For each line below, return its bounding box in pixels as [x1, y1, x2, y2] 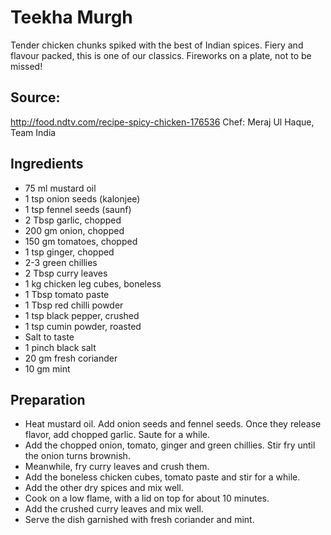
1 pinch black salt [24, 341, 97, 353]
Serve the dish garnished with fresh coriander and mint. [24, 514, 255, 526]
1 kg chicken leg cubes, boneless [24, 277, 162, 290]
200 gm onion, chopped [24, 224, 125, 236]
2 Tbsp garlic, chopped [24, 214, 122, 226]
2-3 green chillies [24, 256, 98, 268]
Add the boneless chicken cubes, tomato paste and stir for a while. [24, 471, 301, 483]
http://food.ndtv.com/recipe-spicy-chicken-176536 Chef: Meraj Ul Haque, [10, 116, 315, 128]
